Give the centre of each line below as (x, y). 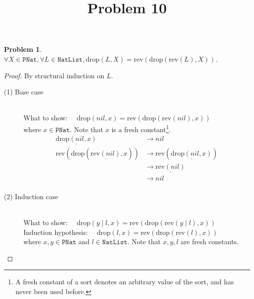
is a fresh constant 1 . (141, 128)
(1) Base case (24, 92)
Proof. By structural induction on (54, 75)
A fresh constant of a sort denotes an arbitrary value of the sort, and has (125, 282)
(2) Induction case (31, 196)
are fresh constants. (210, 241)
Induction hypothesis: (56, 232)
